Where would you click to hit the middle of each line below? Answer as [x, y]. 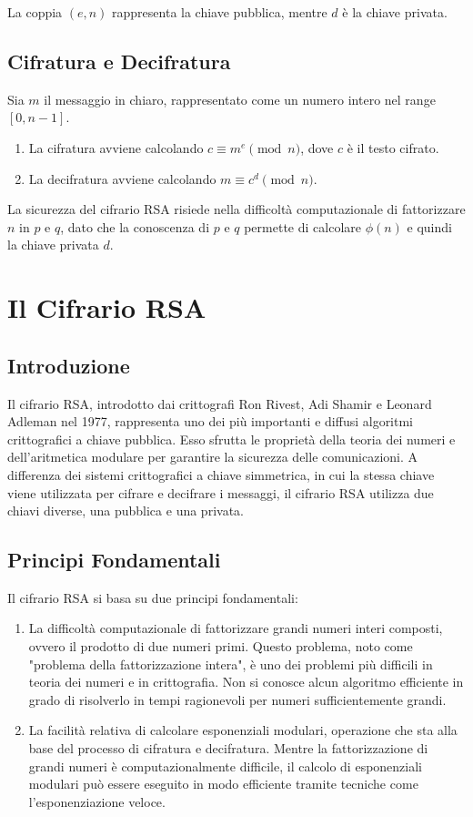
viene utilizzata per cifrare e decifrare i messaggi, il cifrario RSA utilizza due [221, 492]
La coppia [35, 12]
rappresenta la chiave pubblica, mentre [220, 12]
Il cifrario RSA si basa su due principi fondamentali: [153, 597]
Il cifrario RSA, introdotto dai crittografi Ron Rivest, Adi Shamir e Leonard [220, 403]
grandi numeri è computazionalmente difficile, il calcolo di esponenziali [226, 766]
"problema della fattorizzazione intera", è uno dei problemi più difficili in [231, 664]
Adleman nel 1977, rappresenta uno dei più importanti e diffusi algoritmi [211, 421]
